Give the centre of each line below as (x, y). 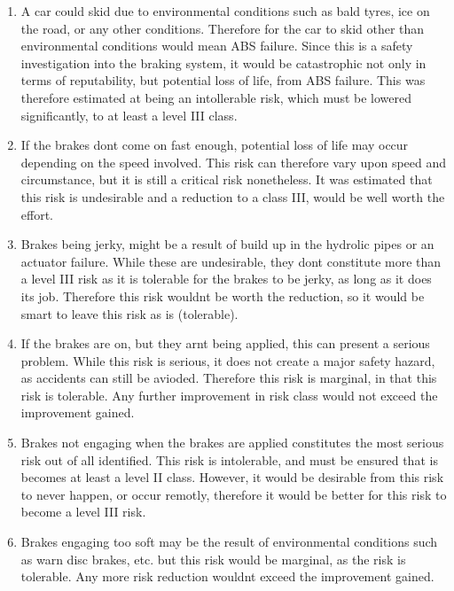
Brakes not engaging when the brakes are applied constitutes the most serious (232, 443)
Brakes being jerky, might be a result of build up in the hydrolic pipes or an (227, 244)
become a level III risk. (83, 512)
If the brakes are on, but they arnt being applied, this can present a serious (225, 343)
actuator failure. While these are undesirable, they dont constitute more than (231, 261)
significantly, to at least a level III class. (129, 115)
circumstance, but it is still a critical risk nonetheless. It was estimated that (227, 179)
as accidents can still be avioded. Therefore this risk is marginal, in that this (229, 378)
